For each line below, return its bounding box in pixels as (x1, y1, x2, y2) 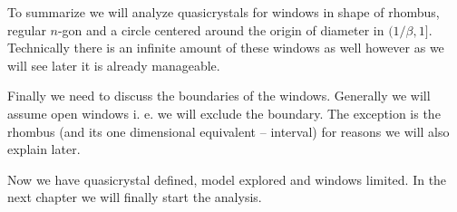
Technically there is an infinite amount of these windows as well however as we (7, 38, 444, 57)
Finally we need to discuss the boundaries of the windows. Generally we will (7, 86, 431, 105)
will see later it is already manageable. (7, 55, 220, 74)
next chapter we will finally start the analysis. (7, 188, 262, 207)
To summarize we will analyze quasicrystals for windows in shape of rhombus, (7, 3, 440, 21)
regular (7, 20, 46, 39)
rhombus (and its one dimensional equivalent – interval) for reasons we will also (7, 121, 450, 140)
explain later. (7, 140, 81, 159)
